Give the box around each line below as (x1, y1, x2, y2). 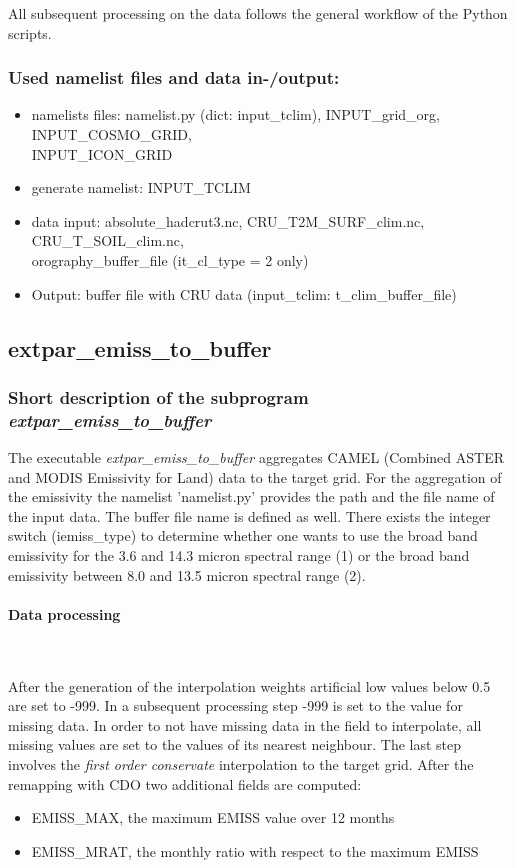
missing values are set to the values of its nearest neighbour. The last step (8, 734, 462, 755)
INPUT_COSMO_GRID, (31, 124, 192, 144)
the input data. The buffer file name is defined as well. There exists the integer (8, 505, 491, 526)
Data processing (8, 603, 121, 624)
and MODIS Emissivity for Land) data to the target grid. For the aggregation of (8, 466, 502, 487)
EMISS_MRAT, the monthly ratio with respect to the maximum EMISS (31, 840, 479, 861)
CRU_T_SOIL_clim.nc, (31, 230, 184, 251)
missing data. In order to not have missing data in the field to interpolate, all (8, 714, 482, 735)
